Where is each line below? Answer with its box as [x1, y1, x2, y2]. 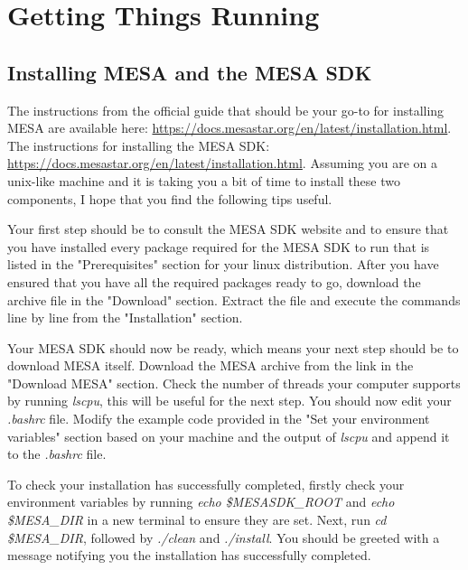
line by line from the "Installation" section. [7, 308, 243, 327]
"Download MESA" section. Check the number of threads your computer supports [7, 373, 461, 392]
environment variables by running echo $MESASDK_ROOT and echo [7, 492, 395, 511]
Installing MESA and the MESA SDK [7, 58, 372, 86]
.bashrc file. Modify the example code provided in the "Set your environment [7, 409, 430, 428]
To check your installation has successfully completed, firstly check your [7, 474, 405, 493]
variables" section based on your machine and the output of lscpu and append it [7, 426, 450, 445]
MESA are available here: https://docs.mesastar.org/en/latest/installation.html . [7, 118, 452, 137]
